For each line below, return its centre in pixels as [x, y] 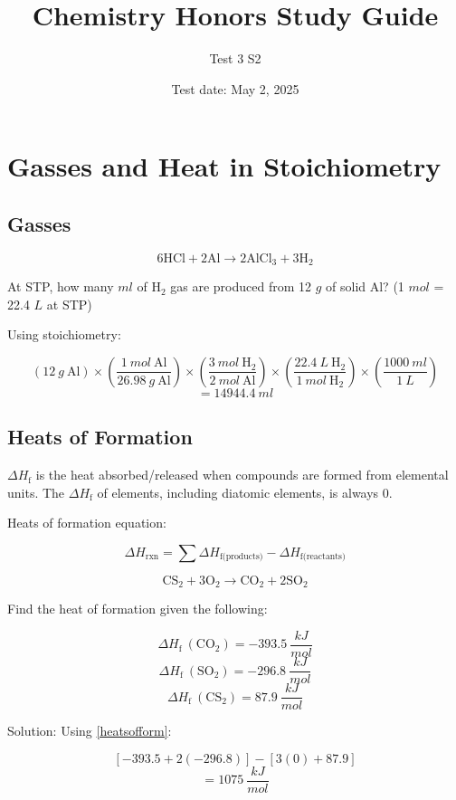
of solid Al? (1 [365, 286]
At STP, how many [61, 286]
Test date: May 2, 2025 [235, 88]
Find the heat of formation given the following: [138, 609]
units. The [36, 492]
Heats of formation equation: [87, 523]
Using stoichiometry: [64, 334]
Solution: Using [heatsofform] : [90, 731]
